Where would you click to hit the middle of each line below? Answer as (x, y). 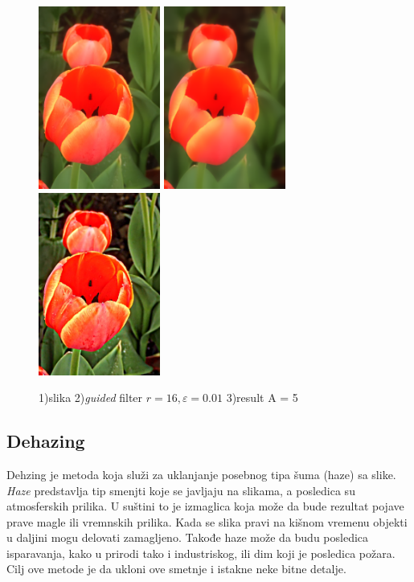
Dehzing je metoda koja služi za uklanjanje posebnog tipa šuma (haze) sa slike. (201, 474)
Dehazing (46, 441)
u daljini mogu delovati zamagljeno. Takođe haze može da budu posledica (188, 537)
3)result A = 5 (262, 398)
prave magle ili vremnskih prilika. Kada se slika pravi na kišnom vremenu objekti (207, 521)
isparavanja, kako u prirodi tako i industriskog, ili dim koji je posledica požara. (201, 553)
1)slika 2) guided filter (91, 398)
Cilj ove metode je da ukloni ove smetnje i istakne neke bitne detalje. (176, 569)
